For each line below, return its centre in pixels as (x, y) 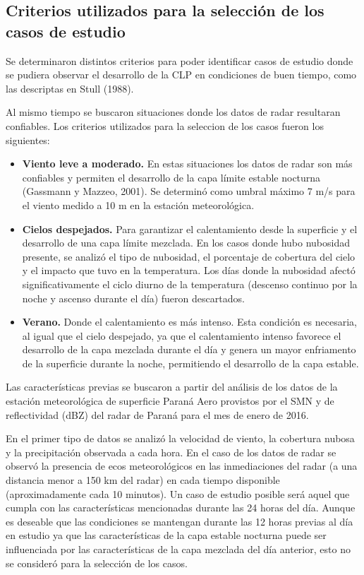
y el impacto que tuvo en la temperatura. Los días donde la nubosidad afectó (189, 270)
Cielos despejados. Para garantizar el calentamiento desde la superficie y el (190, 229)
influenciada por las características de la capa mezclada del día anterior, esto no (178, 549)
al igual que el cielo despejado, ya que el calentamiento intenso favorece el (182, 335)
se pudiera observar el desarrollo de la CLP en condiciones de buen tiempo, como (181, 75)
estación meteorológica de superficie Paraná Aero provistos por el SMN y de (170, 401)
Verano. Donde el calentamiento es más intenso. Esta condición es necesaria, (189, 322)
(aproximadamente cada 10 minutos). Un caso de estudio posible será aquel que (178, 493)
